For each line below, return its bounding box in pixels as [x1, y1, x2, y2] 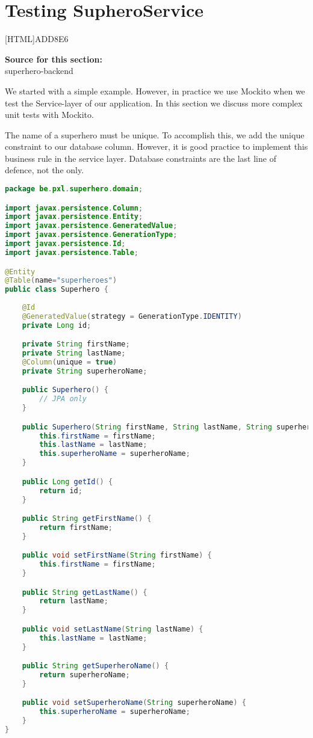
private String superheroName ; [22, 366, 147, 375]
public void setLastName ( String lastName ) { [22, 624, 203, 633]
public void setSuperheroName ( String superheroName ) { [22, 698, 246, 707]
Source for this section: [5, 52, 102, 65]
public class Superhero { [5, 285, 108, 294]
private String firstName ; [22, 340, 130, 349]
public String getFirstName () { [22, 514, 152, 523]
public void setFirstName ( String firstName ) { [22, 551, 212, 560]
